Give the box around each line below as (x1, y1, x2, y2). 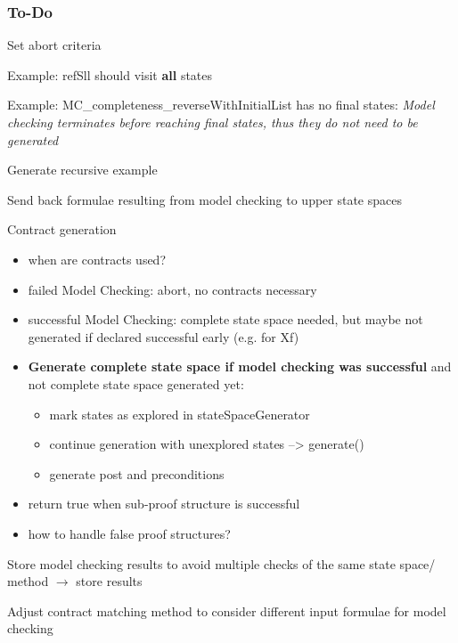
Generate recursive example (7, 160, 158, 179)
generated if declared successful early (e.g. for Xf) (28, 327, 299, 346)
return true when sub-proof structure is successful (28, 494, 300, 513)
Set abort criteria (7, 36, 102, 54)
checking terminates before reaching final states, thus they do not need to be (7, 113, 418, 131)
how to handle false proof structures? (28, 524, 231, 542)
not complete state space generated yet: (28, 374, 244, 393)
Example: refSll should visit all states (7, 65, 213, 84)
